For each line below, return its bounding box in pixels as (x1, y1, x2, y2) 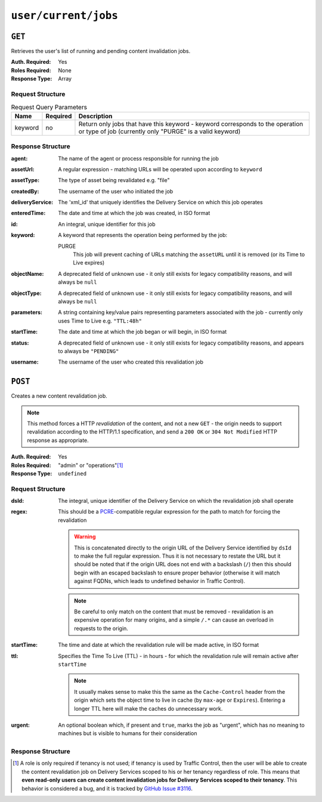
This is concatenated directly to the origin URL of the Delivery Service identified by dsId (74, 544, 292, 551)
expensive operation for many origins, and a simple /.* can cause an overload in (74, 616, 274, 623)
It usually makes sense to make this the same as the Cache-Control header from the (74, 688, 286, 695)
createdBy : (11, 188, 39, 195)
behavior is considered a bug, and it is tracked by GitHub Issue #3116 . (21, 785, 193, 792)
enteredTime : (11, 210, 46, 217)
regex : (11, 508, 28, 515)
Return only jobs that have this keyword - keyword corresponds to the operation (78, 119, 304, 128)
